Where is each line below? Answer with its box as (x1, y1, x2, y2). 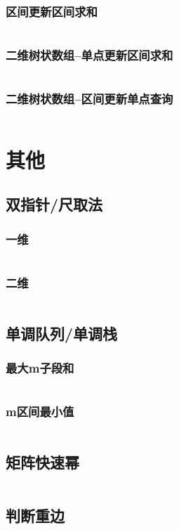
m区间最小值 (6, 403, 74, 420)
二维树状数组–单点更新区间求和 (6, 46, 173, 64)
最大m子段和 (6, 358, 74, 376)
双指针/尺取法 (6, 193, 103, 215)
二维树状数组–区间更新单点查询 (6, 90, 173, 108)
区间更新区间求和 (6, 2, 98, 20)
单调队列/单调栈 (6, 322, 118, 344)
